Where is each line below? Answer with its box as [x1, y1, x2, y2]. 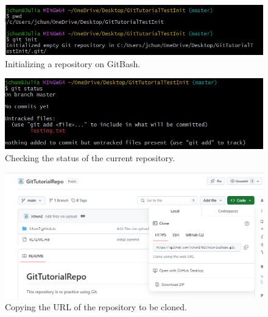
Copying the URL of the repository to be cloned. [5, 300, 187, 313]
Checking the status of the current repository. [5, 151, 175, 164]
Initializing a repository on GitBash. [5, 57, 141, 70]
